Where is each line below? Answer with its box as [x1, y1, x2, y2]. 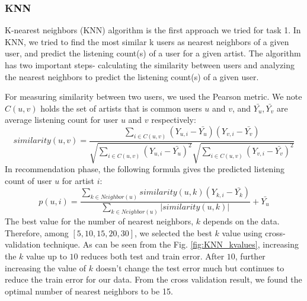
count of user [5, 174, 52, 186]
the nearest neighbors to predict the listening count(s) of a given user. [5, 70, 259, 83]
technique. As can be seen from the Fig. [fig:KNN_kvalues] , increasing [43, 238, 299, 251]
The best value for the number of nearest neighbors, [5, 215, 194, 227]
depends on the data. [203, 215, 280, 227]
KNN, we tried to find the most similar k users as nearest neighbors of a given [5, 35, 289, 47]
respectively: [151, 113, 196, 126]
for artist [62, 174, 95, 186]
